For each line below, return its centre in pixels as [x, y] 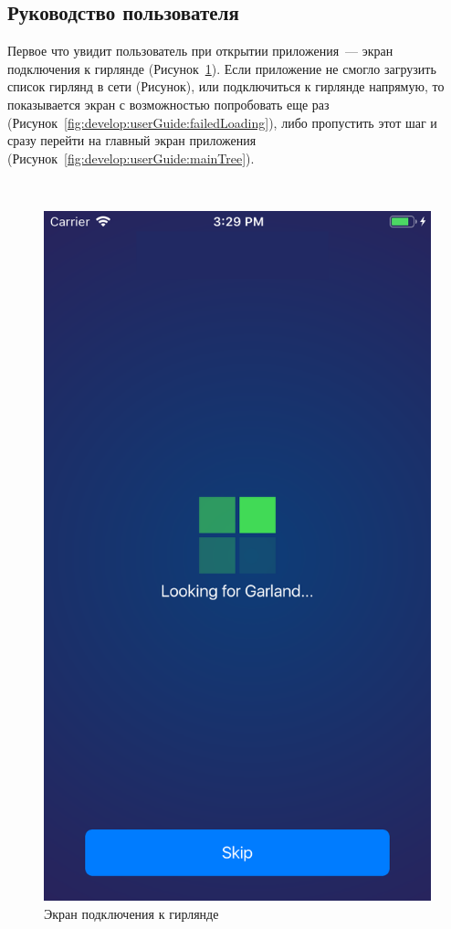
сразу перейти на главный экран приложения [132, 140]
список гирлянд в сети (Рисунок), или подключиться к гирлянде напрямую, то [226, 86]
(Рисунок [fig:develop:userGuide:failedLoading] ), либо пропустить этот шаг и [222, 122]
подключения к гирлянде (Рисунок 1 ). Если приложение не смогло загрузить [222, 68]
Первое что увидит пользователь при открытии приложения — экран [200, 51]
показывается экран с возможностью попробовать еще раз [168, 104]
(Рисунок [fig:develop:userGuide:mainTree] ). [131, 158]
